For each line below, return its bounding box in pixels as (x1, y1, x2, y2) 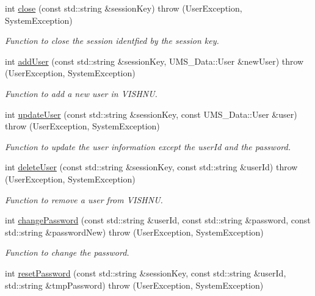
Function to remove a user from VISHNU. (5, 193, 163, 206)
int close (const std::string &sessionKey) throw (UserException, (5, 2, 242, 14)
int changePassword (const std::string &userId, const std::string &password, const (5, 214, 311, 226)
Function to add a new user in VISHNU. (5, 87, 157, 99)
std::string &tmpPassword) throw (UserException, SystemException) (5, 278, 264, 291)
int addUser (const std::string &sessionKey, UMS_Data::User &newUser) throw (5, 54, 304, 67)
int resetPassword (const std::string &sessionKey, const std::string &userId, (5, 266, 286, 279)
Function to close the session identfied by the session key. (5, 34, 219, 47)
